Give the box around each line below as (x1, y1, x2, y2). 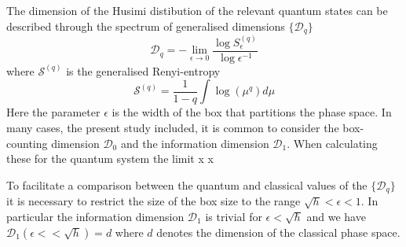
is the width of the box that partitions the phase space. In (112, 104, 392, 120)
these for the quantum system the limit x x (6, 150, 214, 167)
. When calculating (287, 135, 378, 151)
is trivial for (205, 208, 262, 224)
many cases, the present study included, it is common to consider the (6, 120, 339, 136)
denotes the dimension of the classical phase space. (156, 223, 401, 240)
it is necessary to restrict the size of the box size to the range (6, 193, 301, 209)
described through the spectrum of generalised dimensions (6, 17, 285, 34)
